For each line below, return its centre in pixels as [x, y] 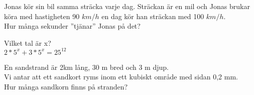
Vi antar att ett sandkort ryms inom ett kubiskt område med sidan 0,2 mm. [121, 77]
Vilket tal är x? [28, 42]
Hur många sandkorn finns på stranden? [66, 87]
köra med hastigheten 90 [42, 16]
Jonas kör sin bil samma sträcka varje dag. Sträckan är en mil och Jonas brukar [127, 6]
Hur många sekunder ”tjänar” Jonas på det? [72, 26]
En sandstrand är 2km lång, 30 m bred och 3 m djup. [86, 67]
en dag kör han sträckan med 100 [153, 16]
